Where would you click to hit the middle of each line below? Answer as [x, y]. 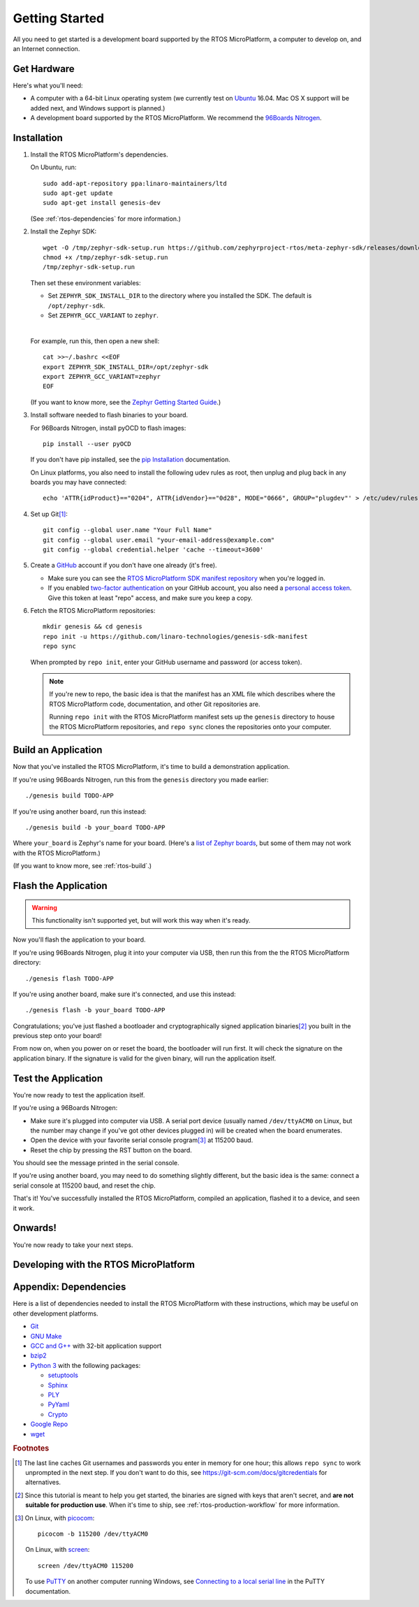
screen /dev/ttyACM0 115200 [86, 1565]
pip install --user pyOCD [87, 444]
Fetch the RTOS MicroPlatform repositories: [93, 610]
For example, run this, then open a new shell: [95, 341]
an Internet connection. [46, 48]
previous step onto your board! [57, 1036]
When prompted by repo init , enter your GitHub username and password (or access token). [166, 662]
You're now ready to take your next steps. [73, 1245]
